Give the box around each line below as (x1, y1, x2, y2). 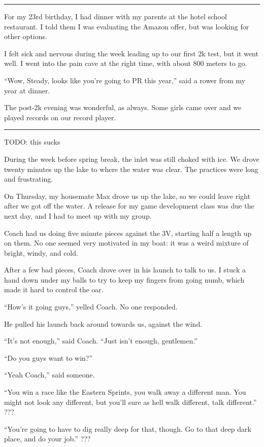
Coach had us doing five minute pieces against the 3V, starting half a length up (4, 227, 252, 238)
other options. (4, 31, 47, 42)
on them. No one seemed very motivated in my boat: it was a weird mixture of (4, 237, 249, 248)
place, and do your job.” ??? (4, 433, 91, 444)
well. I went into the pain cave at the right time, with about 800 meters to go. (4, 58, 247, 68)
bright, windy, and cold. (4, 247, 78, 258)
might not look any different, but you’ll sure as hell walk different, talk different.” (4, 396, 257, 407)
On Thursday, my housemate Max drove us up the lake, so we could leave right (4, 190, 250, 201)
